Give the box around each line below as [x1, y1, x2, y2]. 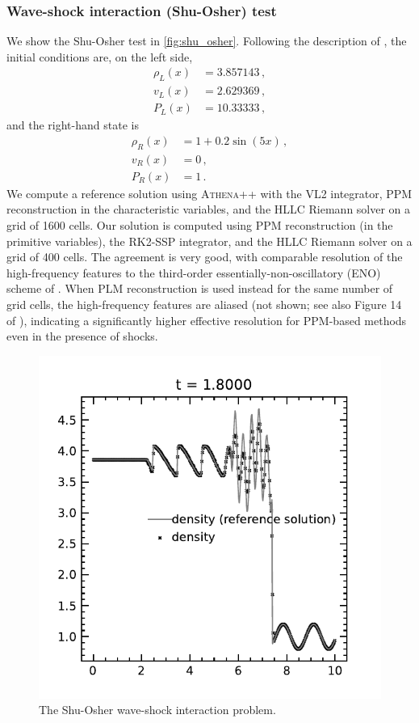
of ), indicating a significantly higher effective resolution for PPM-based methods [6, 311, 407, 328]
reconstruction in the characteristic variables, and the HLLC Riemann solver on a [6, 201, 411, 218]
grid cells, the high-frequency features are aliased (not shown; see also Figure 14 [6, 295, 402, 312]
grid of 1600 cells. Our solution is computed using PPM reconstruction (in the [6, 216, 393, 233]
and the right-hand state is [6, 116, 139, 133]
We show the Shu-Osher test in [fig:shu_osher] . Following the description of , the [6, 32, 407, 49]
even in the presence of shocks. [6, 328, 158, 345]
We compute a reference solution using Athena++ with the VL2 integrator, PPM [6, 184, 413, 201]
